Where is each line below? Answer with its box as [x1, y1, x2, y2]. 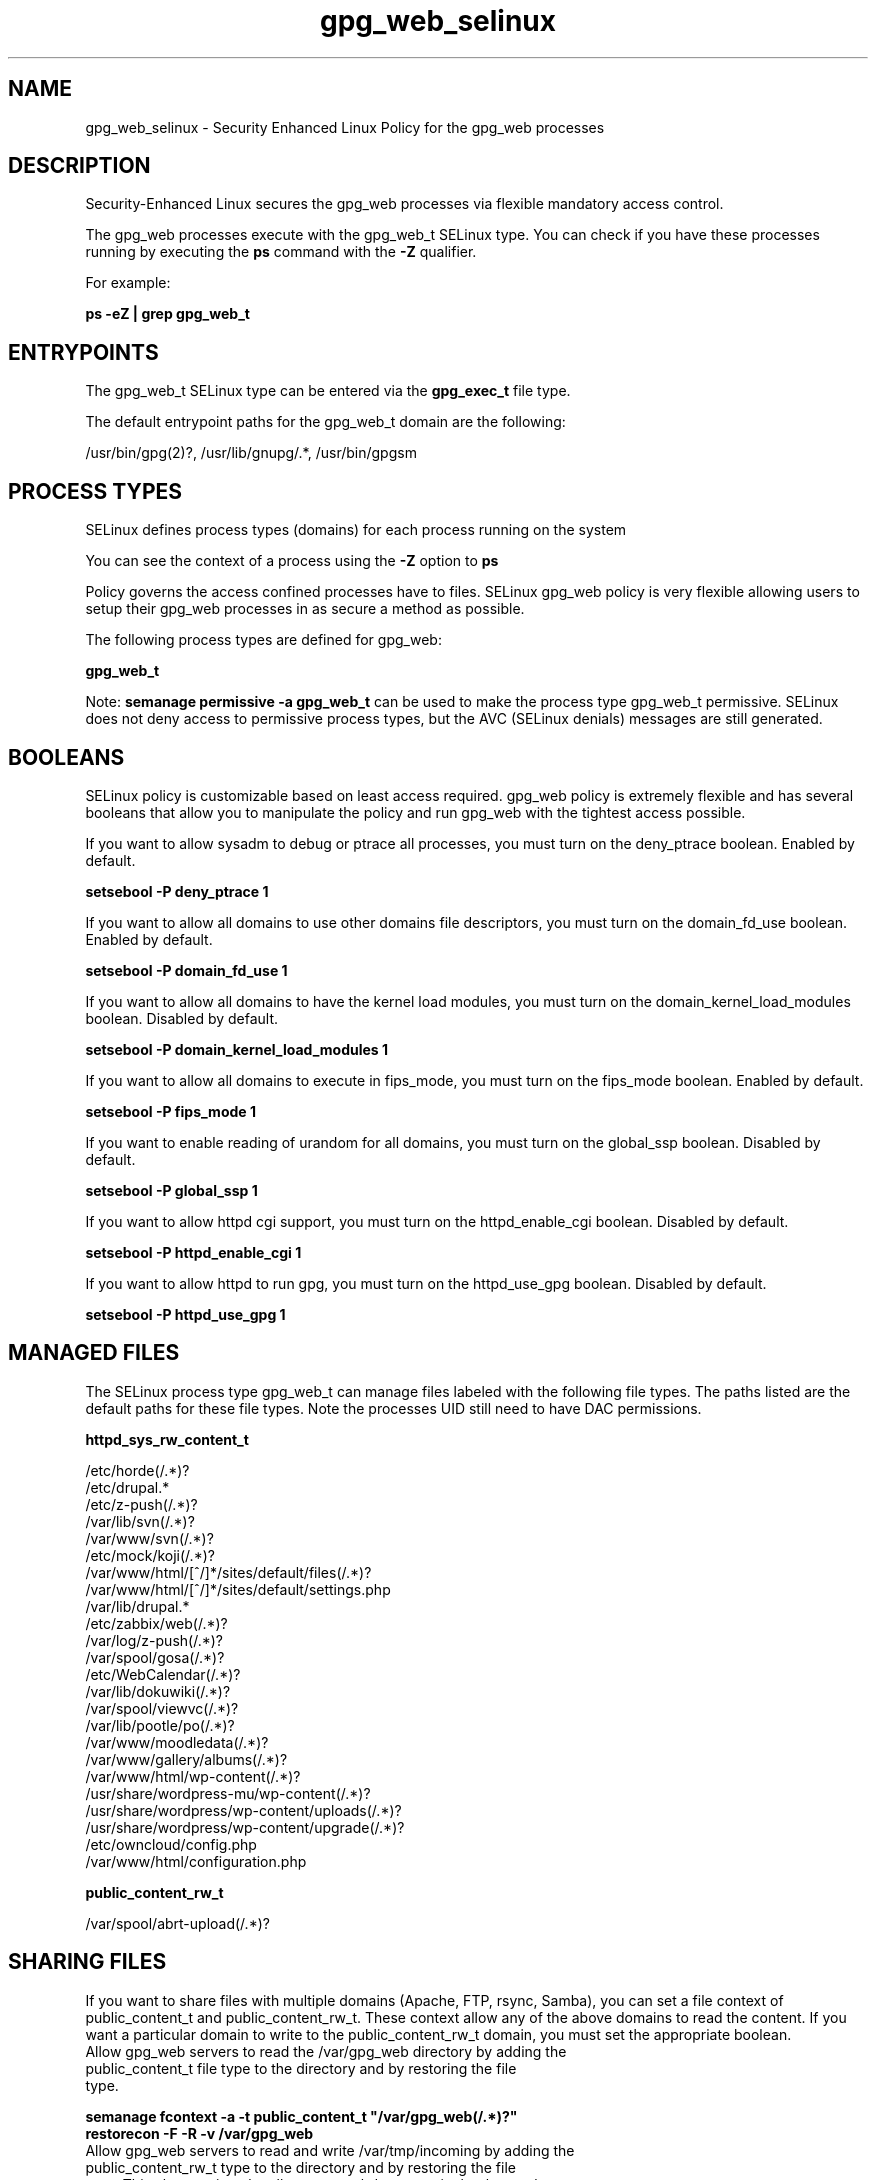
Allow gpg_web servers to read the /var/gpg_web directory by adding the [85, 2042, 567, 2060]
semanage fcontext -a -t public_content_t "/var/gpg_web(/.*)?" [85, 2107, 518, 2125]
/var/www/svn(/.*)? [85, 1529, 214, 1547]
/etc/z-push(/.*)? [85, 1495, 198, 1513]
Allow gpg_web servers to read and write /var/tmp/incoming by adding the [85, 2141, 575, 2159]
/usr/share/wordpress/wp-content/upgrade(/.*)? [85, 1818, 405, 1836]
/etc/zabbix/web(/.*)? [85, 1614, 228, 1632]
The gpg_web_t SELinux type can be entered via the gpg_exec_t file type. [85, 382, 571, 400]
